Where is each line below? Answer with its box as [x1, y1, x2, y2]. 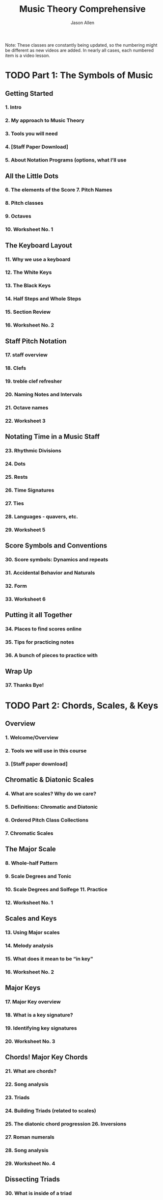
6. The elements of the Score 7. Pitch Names [5, 187, 112, 193]
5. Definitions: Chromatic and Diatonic [5, 804, 98, 811]
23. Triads [5, 1094, 30, 1101]
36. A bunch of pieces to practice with [5, 652, 98, 659]
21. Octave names [5, 404, 49, 411]
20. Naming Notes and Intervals [5, 391, 82, 398]
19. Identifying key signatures [5, 1025, 77, 1032]
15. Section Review [5, 308, 51, 315]
